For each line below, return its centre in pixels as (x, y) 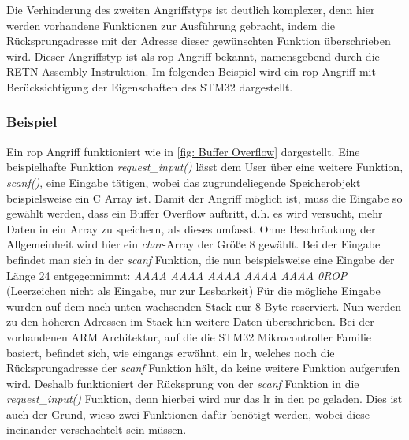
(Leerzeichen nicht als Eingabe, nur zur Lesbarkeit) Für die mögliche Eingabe (193, 291)
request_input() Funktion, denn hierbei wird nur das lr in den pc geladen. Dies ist (204, 399)
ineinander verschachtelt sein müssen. (97, 429)
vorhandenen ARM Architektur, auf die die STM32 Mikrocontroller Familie (189, 336)
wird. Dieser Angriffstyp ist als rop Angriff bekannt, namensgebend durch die (193, 56)
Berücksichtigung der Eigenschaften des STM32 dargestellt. (150, 86)
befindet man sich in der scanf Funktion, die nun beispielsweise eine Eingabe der (201, 259)
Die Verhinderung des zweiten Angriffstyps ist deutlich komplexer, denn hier (191, 9)
